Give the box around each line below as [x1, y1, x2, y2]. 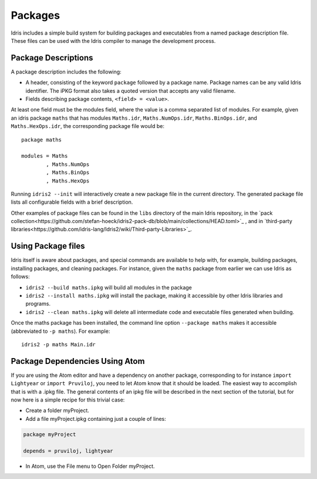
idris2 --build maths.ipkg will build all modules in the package [25, 284, 192, 291]
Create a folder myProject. [25, 407, 89, 414]
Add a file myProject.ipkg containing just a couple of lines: [25, 415, 167, 422]
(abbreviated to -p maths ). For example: [11, 328, 110, 335]
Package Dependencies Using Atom [11, 356, 145, 366]
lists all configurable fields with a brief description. [11, 198, 133, 205]
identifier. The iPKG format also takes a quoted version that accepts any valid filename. [25, 87, 236, 94]
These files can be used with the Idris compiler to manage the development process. [11, 37, 216, 44]
